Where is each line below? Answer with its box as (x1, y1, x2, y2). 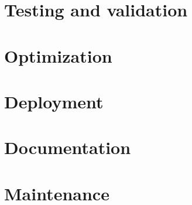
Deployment (4, 89, 104, 113)
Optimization (4, 43, 112, 67)
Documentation (4, 135, 131, 159)
